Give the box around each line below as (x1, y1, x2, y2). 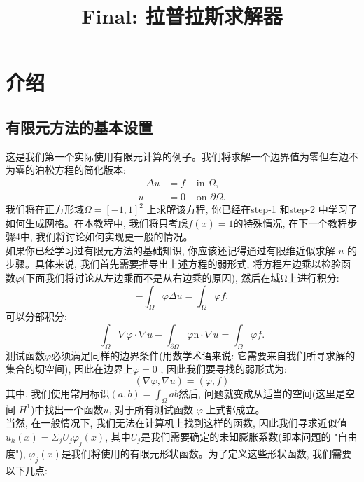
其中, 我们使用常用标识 (6, 385, 110, 400)
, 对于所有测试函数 (108, 401, 194, 416)
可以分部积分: (6, 309, 67, 324)
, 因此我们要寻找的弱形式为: (160, 361, 287, 376)
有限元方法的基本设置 (6, 116, 153, 137)
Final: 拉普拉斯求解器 (81, 1, 283, 30)
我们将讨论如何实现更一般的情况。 (36, 229, 193, 244)
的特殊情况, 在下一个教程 (233, 215, 348, 230)
